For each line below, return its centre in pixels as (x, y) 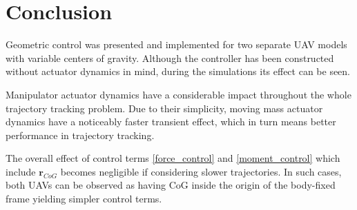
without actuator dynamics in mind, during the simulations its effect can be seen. (178, 71)
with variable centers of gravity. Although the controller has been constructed (170, 57)
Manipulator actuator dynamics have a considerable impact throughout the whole (178, 94)
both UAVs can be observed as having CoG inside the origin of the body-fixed (171, 185)
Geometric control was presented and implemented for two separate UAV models (176, 44)
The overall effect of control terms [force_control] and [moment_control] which (173, 158)
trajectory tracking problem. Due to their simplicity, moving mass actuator (164, 108)
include (21, 171)
